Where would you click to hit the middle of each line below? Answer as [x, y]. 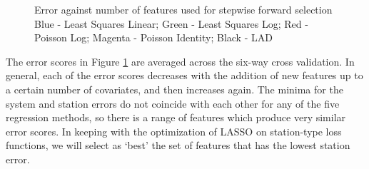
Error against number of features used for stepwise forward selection [183, 9]
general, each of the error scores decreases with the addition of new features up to [184, 75]
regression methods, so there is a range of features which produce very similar [176, 117]
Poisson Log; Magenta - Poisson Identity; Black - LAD [153, 37]
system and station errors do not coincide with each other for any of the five [173, 103]
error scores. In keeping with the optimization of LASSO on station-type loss [174, 131]
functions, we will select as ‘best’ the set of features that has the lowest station [178, 145]
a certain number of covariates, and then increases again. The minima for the [175, 89]
